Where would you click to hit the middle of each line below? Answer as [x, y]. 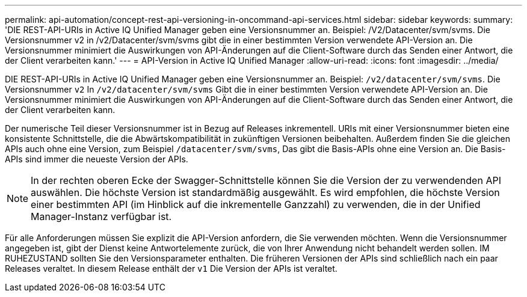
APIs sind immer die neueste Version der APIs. [97, 159]
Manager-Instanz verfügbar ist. [101, 216]
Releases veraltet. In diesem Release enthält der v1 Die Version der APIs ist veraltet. [171, 268]
